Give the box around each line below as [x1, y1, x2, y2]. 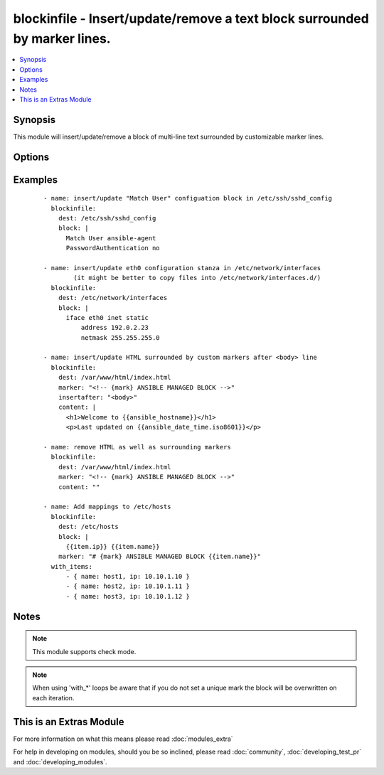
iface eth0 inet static [65, 314, 149, 321]
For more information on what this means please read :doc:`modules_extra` [13, 734, 234, 743]
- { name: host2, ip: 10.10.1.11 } [65, 582, 190, 590]
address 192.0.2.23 [80, 324, 149, 332]
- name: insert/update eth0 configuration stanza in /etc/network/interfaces [43, 264, 321, 272]
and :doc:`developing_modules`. [13, 757, 107, 766]
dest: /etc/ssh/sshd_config [58, 214, 156, 223]
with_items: [50, 562, 92, 570]
